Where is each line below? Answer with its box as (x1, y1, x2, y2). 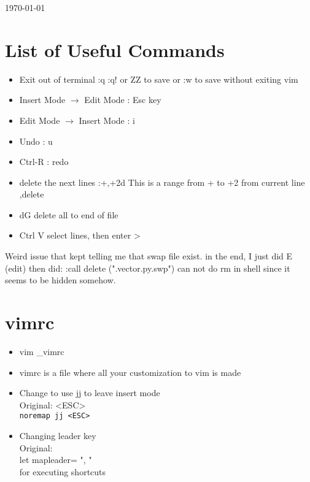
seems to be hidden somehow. (5, 274, 116, 286)
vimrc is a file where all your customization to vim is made (19, 365, 241, 378)
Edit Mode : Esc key (84, 93, 161, 106)
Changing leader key (19, 429, 96, 442)
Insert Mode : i (79, 113, 135, 126)
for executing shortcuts (19, 465, 106, 478)
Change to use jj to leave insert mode (19, 386, 160, 399)
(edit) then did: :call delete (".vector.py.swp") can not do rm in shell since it (5, 261, 290, 274)
